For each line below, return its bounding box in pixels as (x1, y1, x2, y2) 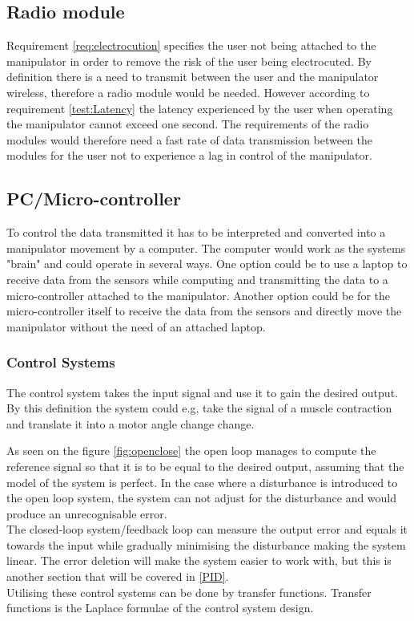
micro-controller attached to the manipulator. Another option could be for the (6, 286, 390, 303)
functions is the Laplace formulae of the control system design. (6, 599, 314, 616)
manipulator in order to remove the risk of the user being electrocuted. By (6, 52, 372, 69)
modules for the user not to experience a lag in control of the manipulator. (6, 147, 372, 164)
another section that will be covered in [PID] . (6, 568, 229, 585)
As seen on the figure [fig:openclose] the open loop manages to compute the (6, 442, 376, 459)
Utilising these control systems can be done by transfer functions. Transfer (6, 583, 372, 600)
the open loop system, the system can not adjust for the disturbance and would (6, 489, 397, 506)
